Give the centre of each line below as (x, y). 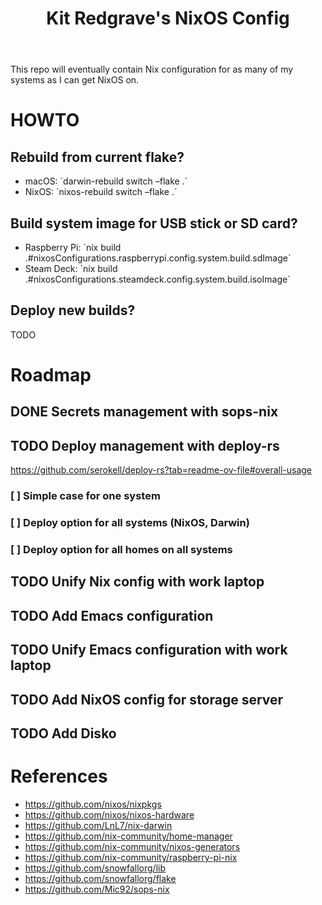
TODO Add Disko (63, 733)
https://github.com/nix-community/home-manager (128, 836)
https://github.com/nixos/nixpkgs (93, 804)
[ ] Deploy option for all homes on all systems (121, 549)
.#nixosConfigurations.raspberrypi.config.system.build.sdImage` (158, 258)
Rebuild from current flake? (97, 157)
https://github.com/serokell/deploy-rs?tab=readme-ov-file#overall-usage (161, 470)
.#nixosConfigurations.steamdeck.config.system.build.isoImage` (157, 279)
